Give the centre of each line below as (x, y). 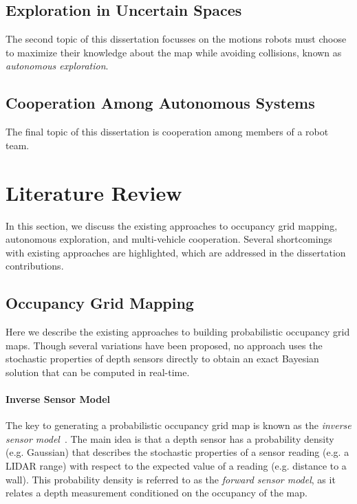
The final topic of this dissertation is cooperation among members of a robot (167, 132)
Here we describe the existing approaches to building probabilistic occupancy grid (178, 332)
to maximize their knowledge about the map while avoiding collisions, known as (174, 52)
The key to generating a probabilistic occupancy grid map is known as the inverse (178, 425)
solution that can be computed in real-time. (98, 372)
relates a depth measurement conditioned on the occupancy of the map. (156, 493)
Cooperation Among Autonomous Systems (160, 103)
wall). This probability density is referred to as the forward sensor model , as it (171, 479)
